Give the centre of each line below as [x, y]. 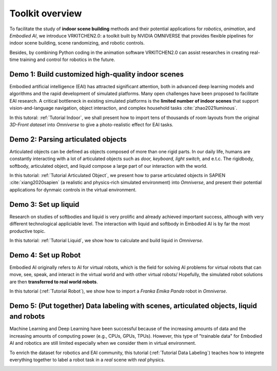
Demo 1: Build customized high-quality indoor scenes [97, 74]
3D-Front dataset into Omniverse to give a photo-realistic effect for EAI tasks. [92, 124]
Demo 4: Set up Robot [45, 255]
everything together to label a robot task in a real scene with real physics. [87, 360]
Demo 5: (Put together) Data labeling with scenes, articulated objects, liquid [133, 306]
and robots [27, 316]
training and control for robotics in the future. [67, 60]
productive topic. [27, 231]
